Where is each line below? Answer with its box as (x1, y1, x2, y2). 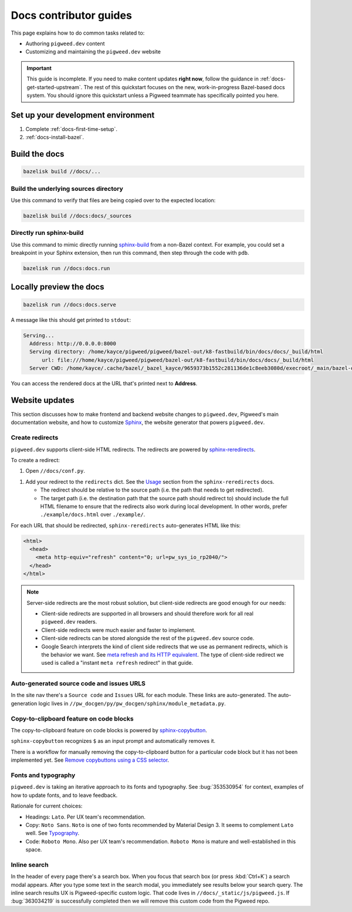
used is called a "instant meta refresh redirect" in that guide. (41, 659, 194, 667)
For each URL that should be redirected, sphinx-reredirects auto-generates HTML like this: (11, 521, 241, 529)
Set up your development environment (11, 110, 155, 120)
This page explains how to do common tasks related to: (11, 29, 145, 36)
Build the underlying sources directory (11, 184, 123, 193)
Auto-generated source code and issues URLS (11, 679, 146, 688)
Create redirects (11, 433, 59, 442)
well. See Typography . (25, 830, 80, 837)
